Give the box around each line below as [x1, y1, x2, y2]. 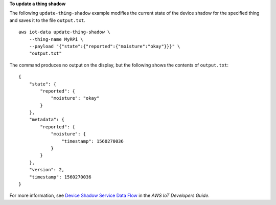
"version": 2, [29, 167, 65, 173]
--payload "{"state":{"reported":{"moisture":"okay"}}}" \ [29, 43, 180, 49]
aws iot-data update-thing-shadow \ [18, 29, 110, 35]
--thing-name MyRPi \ [29, 36, 84, 42]
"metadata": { [29, 117, 65, 123]
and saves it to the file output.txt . [9, 17, 85, 23]
